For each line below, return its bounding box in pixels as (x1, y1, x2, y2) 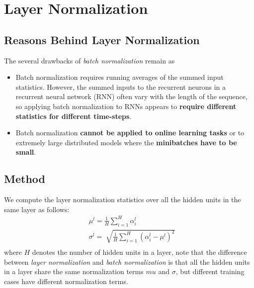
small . (15, 147, 36, 157)
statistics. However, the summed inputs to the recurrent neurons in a (15, 81, 226, 92)
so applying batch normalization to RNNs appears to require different (15, 101, 237, 111)
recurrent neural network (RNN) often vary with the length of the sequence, (15, 91, 248, 102)
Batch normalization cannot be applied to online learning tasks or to (15, 127, 245, 138)
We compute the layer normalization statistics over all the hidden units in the (4, 194, 241, 205)
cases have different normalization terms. (4, 276, 128, 287)
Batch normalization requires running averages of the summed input (15, 72, 224, 82)
